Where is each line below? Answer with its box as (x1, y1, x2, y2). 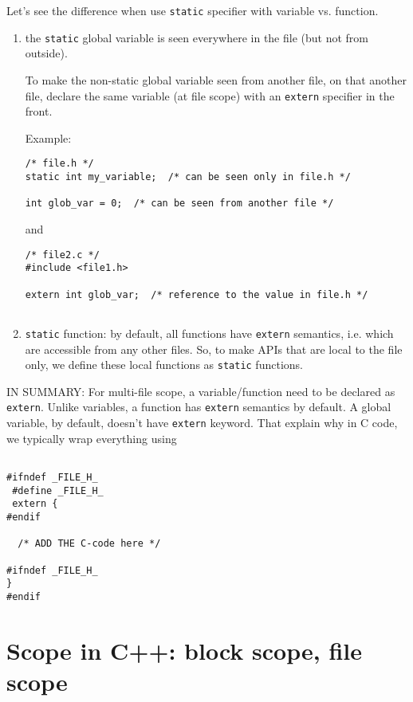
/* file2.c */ (25, 249, 100, 261)
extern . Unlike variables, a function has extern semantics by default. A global (6, 398, 391, 415)
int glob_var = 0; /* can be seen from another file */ (25, 198, 334, 210)
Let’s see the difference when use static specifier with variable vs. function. (6, 2, 379, 18)
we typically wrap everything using (6, 429, 177, 446)
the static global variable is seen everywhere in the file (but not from (25, 29, 368, 45)
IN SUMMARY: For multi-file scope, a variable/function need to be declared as (6, 382, 395, 399)
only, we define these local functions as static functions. (25, 356, 303, 373)
